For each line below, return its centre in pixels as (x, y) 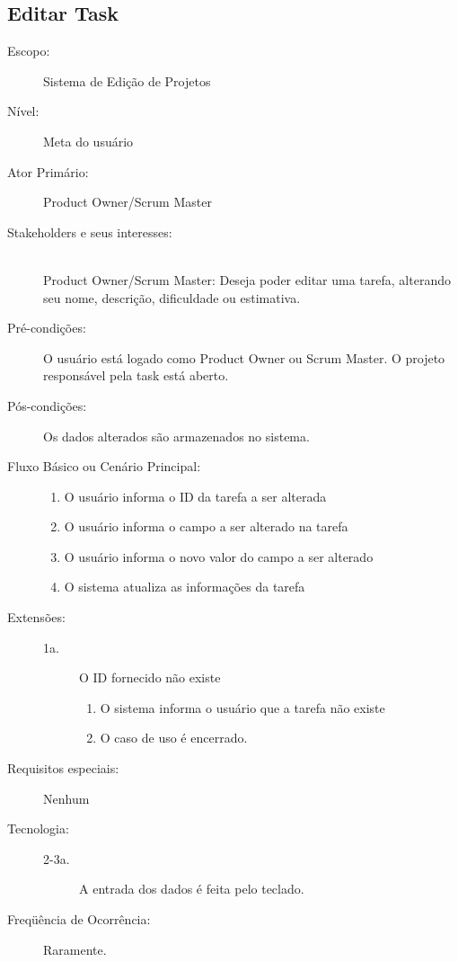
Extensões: (36, 617)
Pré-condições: (47, 328)
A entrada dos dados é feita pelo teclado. (192, 889)
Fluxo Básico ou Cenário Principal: (104, 466)
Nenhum (66, 798)
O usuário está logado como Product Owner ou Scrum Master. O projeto (244, 357)
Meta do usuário (88, 141)
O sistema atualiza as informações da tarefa (185, 587)
